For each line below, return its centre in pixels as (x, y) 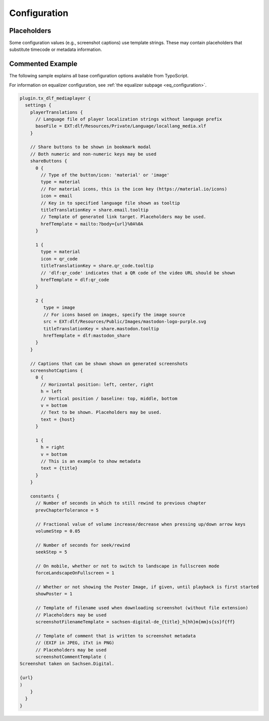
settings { (38, 105)
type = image (59, 308)
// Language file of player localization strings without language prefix (129, 119)
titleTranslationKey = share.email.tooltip (95, 210)
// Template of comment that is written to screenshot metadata (116, 636)
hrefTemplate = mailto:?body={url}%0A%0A (92, 224)
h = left (51, 391)
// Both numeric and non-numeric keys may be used (93, 154)
